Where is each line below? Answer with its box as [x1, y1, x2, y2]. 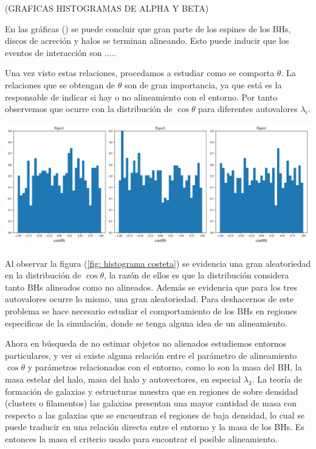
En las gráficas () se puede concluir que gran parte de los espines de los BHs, [5, 22, 291, 35]
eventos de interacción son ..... [5, 46, 117, 58]
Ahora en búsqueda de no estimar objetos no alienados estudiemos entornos [5, 337, 287, 350]
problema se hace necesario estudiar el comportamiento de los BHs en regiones [5, 305, 297, 317]
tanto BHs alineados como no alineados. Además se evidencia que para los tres [5, 280, 298, 293]
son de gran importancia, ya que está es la [124, 78, 282, 91]
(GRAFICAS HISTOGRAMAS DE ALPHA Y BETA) [5, 2, 209, 14]
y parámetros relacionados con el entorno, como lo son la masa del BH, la [27, 361, 302, 373]
